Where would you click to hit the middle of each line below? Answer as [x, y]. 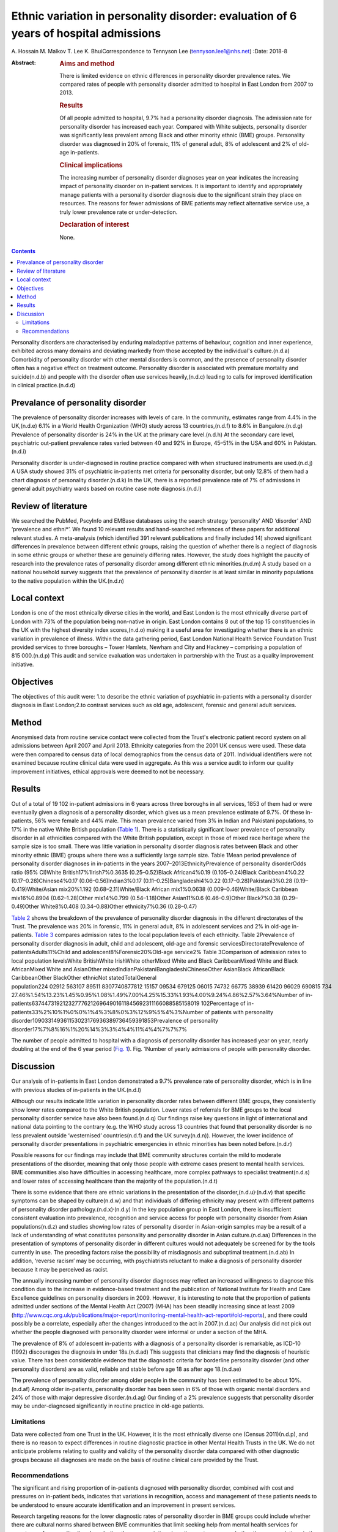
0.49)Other [25, 906]
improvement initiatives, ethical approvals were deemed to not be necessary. [108, 772]
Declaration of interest [94, 225]
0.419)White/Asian [35, 889]
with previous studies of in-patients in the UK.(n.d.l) [76, 1090]
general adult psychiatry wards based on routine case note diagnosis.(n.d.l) [106, 488]
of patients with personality [239, 1012]
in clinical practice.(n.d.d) [43, 385]
